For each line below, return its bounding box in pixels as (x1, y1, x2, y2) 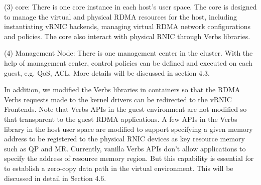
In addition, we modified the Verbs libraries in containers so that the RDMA (4, 84, 240, 95)
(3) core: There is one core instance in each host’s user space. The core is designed (4, 2, 257, 12)
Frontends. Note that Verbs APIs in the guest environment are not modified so (4, 104, 247, 114)
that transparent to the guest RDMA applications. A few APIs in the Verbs (4, 113, 237, 124)
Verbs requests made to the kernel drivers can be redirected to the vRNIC (4, 94, 232, 104)
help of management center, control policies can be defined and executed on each (4, 57, 252, 68)
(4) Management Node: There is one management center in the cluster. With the (4, 48, 253, 58)
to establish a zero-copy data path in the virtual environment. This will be (4, 162, 233, 173)
